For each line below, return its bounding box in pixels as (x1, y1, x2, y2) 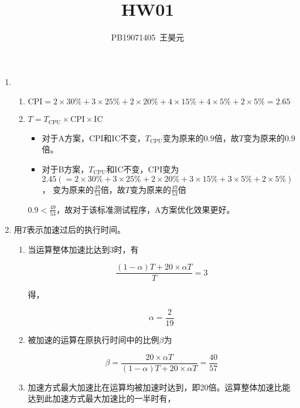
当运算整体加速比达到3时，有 (28, 243, 139, 255)
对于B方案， (42, 162, 89, 175)
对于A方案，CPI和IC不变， (42, 131, 145, 144)
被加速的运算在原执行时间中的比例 (28, 334, 159, 346)
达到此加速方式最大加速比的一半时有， (28, 392, 176, 404)
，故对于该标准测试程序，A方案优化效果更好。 (56, 203, 235, 215)
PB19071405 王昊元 (111, 31, 185, 43)
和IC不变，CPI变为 (106, 162, 179, 175)
